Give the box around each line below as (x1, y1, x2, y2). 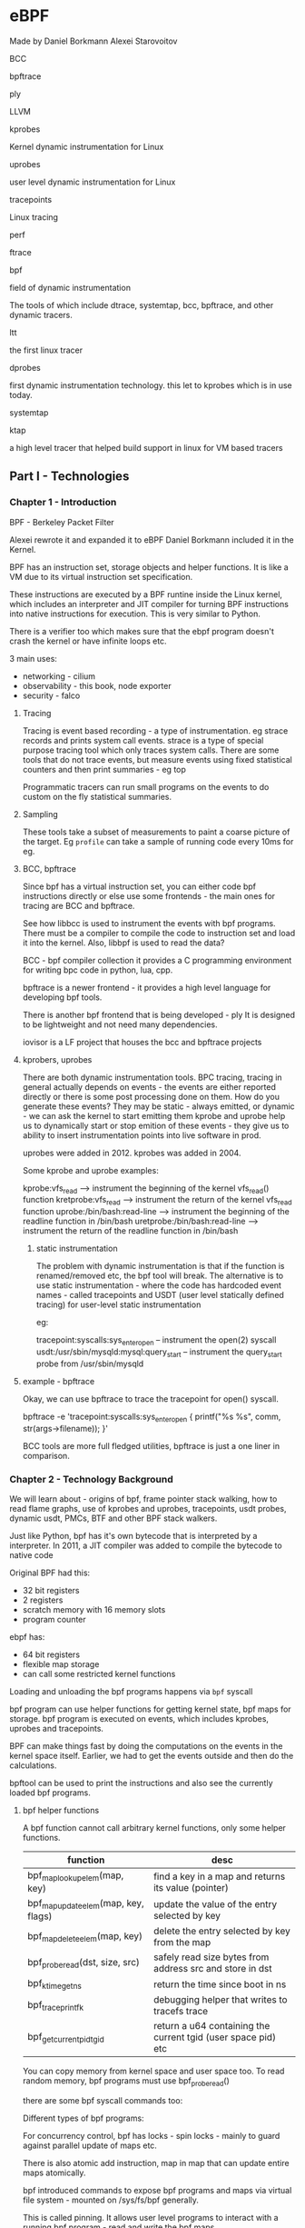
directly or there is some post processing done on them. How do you (22, 1091, 280, 1102)
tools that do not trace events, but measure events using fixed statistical (22, 754, 292, 764)
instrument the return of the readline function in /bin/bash (22, 1225, 239, 1236)
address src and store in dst (152, 1963, 272, 1975)
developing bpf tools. (22, 992, 103, 1003)
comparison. (22, 1450, 70, 1461)
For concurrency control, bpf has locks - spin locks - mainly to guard (22, 2131, 280, 2142)
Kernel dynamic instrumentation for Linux (9, 141, 164, 152)
